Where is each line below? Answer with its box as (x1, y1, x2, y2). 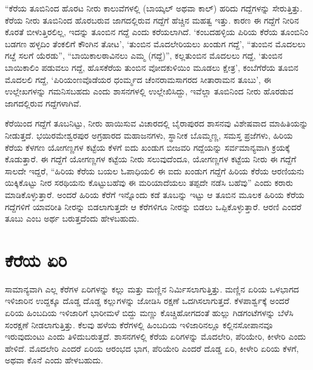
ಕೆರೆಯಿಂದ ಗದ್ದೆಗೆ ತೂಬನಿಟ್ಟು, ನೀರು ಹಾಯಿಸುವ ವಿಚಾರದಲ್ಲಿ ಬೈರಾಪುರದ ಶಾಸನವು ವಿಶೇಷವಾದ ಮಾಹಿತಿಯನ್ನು (5, 117, 309, 130)
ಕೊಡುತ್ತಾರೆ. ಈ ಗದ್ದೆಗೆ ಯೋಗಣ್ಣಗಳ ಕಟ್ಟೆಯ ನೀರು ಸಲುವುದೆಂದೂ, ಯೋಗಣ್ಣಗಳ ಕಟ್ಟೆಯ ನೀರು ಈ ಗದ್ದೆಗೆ (5, 153, 297, 165)
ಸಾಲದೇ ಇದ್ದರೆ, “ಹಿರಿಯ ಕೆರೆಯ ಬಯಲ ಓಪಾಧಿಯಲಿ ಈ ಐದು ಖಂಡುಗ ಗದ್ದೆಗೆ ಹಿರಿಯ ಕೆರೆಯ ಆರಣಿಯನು (5, 164, 305, 177)
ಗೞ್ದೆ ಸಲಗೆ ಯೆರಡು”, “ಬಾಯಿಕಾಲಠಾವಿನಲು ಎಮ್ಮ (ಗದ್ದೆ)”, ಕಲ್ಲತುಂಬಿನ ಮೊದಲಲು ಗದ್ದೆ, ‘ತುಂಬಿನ (5, 49, 283, 62)
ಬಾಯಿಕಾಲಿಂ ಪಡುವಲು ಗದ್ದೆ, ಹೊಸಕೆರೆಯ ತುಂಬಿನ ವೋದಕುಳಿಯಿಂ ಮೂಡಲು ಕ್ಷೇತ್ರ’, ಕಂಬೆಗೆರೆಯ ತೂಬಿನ (5, 61, 298, 73)
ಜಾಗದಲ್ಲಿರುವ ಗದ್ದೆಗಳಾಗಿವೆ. (5, 96, 82, 109)
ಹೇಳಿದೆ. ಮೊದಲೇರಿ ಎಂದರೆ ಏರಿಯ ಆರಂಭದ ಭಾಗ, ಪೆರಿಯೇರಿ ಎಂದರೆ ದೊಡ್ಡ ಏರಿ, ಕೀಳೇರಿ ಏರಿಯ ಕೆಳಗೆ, (5, 342, 299, 354)
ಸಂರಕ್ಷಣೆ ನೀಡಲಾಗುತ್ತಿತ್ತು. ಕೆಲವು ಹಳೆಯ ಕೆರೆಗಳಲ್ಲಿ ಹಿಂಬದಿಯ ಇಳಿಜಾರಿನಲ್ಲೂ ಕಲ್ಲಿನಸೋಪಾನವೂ (5, 318, 273, 331)
